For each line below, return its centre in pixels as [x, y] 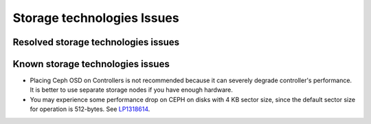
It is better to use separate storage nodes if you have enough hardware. [131, 90]
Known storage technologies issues [91, 64]
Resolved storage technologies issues [96, 42]
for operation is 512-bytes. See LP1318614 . [90, 109]
